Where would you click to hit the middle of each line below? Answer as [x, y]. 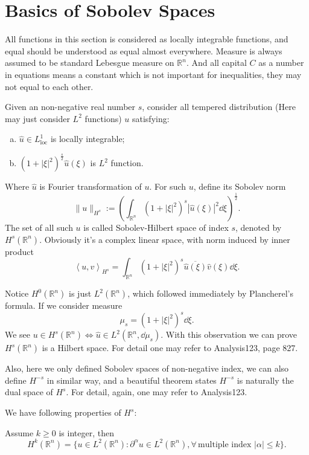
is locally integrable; [88, 139]
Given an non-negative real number [70, 107]
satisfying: [151, 118]
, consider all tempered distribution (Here [219, 107]
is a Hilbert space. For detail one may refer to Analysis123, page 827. [170, 348]
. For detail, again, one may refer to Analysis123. [157, 392]
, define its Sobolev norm [240, 186]
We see [18, 334]
